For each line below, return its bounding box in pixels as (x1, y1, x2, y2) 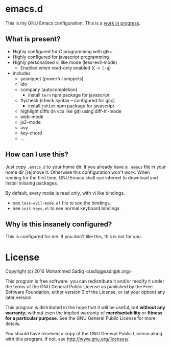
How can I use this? (5, 150, 69, 159)
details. (5, 320, 21, 327)
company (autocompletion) (20, 86, 78, 92)
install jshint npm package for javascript (28, 103, 114, 109)
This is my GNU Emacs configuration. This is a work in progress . (5, 20, 141, 26)
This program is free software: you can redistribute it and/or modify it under (5, 278, 164, 284)
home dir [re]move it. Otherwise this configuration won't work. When (5, 169, 150, 175)
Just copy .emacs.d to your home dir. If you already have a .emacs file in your (5, 164, 166, 170)
